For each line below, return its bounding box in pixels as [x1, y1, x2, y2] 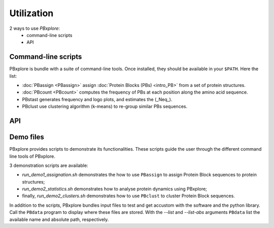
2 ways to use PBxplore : [9, 25, 60, 31]
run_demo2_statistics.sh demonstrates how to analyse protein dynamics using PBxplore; [22, 186, 208, 192]
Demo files [9, 133, 44, 142]
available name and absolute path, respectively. [9, 216, 109, 222]
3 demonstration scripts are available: [9, 162, 88, 168]
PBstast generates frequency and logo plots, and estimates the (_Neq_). [22, 96, 173, 102]
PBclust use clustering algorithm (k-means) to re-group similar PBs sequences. [22, 104, 188, 110]
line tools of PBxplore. [9, 153, 55, 159]
